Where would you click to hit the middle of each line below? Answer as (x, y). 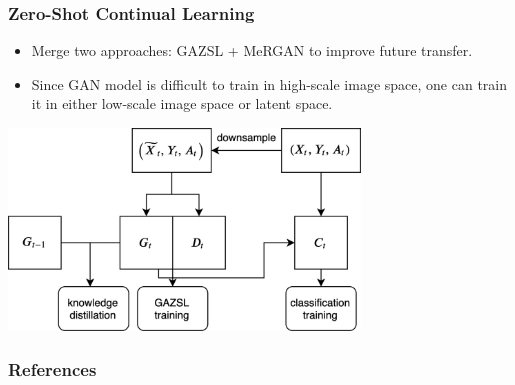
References (52, 369)
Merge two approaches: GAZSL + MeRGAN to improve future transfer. (252, 50)
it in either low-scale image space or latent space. (182, 103)
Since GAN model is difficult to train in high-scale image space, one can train (269, 83)
